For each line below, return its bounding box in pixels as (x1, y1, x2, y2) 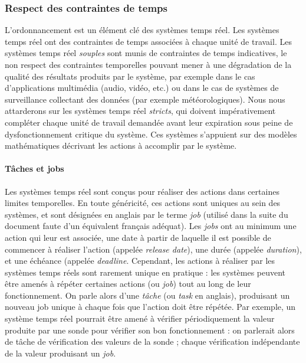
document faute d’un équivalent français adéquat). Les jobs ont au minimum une (5, 220, 297, 232)
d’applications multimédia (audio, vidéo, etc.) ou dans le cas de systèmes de (5, 81, 279, 94)
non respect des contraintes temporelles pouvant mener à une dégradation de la (5, 58, 292, 70)
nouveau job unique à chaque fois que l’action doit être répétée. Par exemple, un (5, 300, 296, 313)
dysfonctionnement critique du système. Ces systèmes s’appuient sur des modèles (5, 127, 297, 140)
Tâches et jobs (5, 162, 64, 175)
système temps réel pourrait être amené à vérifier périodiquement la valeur (5, 312, 275, 325)
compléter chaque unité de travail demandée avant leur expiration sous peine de (5, 116, 293, 128)
